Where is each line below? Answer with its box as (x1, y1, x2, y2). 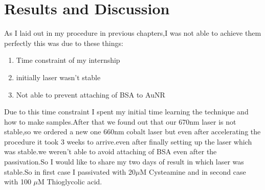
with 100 (4, 176, 31, 187)
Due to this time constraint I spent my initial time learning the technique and (4, 106, 249, 117)
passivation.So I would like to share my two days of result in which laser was (4, 156, 244, 167)
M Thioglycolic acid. (38, 176, 102, 187)
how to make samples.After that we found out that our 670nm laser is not (4, 116, 236, 127)
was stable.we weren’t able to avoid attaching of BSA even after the (4, 146, 217, 157)
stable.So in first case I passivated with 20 (4, 166, 136, 177)
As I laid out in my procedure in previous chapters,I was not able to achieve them (4, 28, 261, 38)
